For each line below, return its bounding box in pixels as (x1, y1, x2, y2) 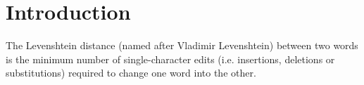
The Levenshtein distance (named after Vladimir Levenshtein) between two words (6, 38, 358, 53)
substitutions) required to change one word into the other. (6, 65, 256, 80)
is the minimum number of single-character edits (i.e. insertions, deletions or (6, 51, 335, 66)
